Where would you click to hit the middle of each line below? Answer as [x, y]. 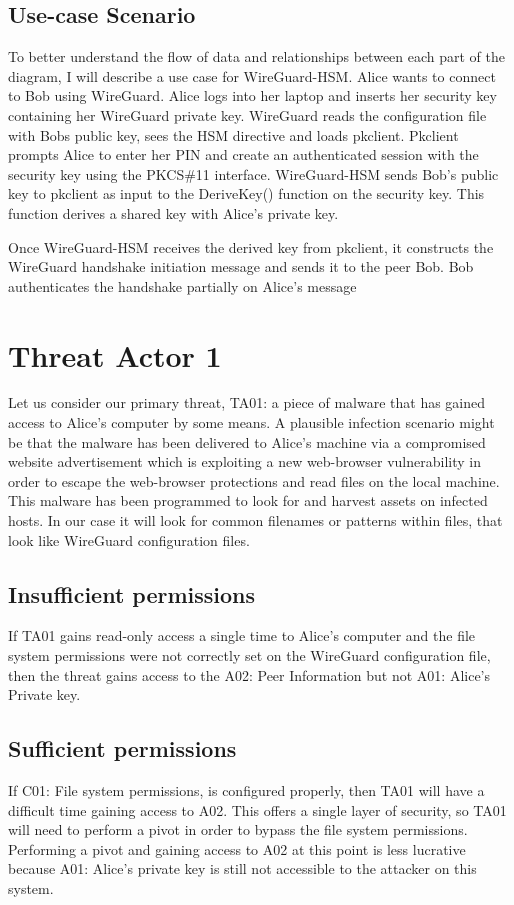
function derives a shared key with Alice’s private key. [173, 212]
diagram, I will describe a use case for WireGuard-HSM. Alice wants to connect [252, 75]
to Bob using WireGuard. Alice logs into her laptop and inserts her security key [252, 95]
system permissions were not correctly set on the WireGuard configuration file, [249, 655]
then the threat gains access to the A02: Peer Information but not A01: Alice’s [249, 674]
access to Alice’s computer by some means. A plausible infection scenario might [251, 422]
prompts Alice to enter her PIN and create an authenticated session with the [243, 154]
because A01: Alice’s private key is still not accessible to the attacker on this [242, 868]
